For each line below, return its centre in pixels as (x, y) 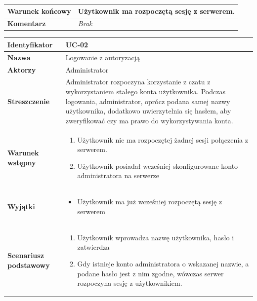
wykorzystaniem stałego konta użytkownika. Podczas (145, 92)
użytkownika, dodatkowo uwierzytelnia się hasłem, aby (148, 111)
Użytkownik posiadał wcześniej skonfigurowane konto (158, 166)
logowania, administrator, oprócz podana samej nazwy (148, 101)
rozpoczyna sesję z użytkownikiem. (130, 283)
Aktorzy (22, 69)
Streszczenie (29, 101)
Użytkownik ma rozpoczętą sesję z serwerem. (156, 11)
